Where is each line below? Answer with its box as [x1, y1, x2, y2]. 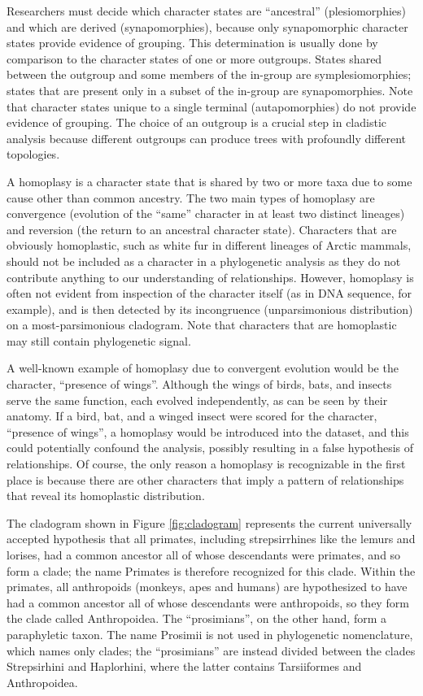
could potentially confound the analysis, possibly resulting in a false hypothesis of [7, 439, 414, 456]
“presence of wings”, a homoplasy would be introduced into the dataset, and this [7, 423, 409, 440]
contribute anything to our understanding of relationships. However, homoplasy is [7, 268, 414, 285]
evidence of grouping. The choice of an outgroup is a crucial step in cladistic [7, 114, 387, 131]
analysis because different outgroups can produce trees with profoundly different [7, 129, 407, 146]
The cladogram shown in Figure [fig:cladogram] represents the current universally [7, 514, 412, 531]
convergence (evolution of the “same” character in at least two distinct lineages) [7, 205, 405, 222]
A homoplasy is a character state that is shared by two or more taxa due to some [7, 172, 412, 189]
